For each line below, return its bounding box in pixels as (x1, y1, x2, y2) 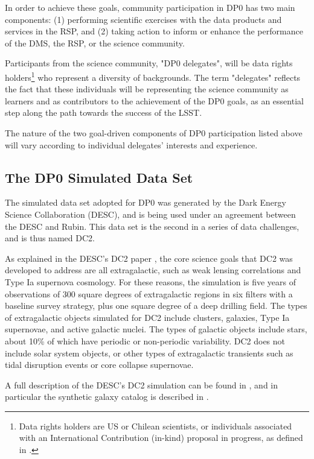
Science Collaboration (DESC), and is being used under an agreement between (5, 207, 296, 220)
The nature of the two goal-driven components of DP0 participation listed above (5, 127, 303, 139)
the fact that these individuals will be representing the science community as (5, 83, 289, 95)
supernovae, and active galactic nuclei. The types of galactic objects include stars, (5, 323, 307, 335)
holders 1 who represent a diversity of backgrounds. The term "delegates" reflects (5, 69, 301, 83)
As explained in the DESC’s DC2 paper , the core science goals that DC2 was (5, 252, 293, 264)
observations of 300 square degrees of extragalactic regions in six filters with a (5, 287, 293, 300)
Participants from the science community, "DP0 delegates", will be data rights (5, 57, 293, 69)
